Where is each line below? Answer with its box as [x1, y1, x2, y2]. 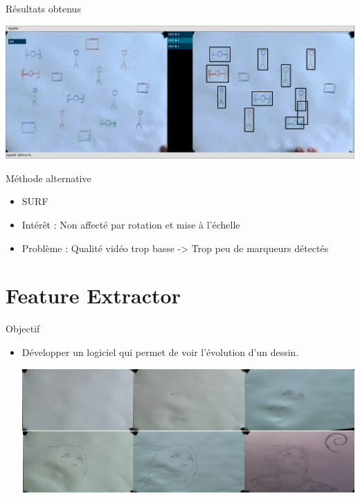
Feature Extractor [6, 281, 181, 310]
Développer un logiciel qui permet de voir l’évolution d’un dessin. [21, 344, 299, 359]
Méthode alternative [6, 170, 91, 185]
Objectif [6, 321, 40, 336]
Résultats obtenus [6, 1, 81, 15]
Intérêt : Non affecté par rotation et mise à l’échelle [21, 217, 240, 231]
